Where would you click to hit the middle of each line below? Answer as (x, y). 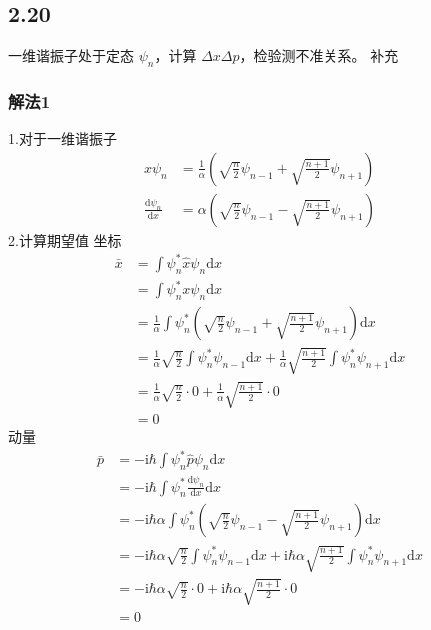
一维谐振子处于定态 (71, 55)
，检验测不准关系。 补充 (319, 55)
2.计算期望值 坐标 (65, 239)
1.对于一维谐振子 (62, 138)
